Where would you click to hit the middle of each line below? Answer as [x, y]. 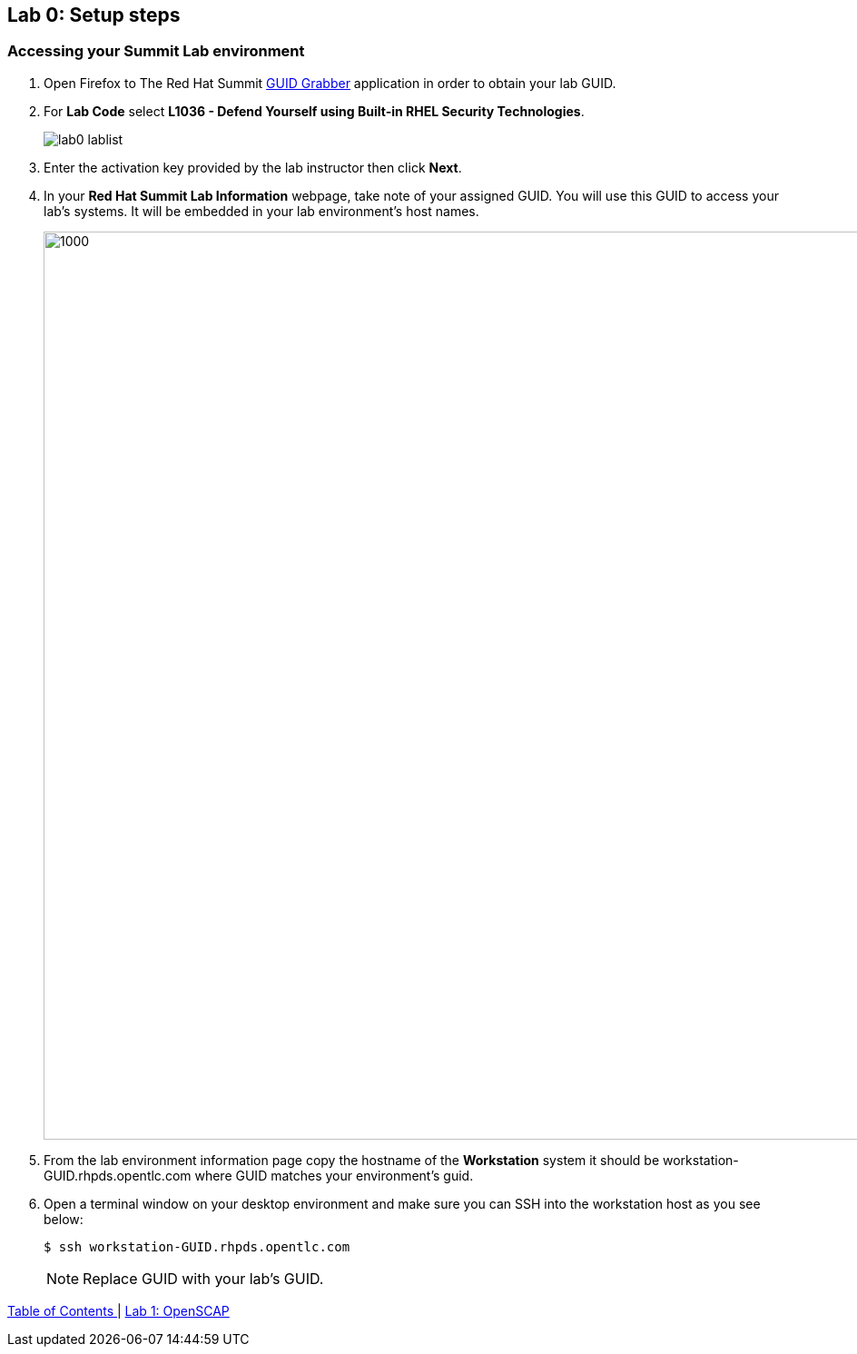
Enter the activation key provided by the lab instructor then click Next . [253, 167]
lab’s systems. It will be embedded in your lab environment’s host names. [261, 211]
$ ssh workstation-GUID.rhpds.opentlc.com [197, 1246]
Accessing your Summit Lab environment [156, 51]
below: [64, 1219]
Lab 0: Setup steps [94, 15]
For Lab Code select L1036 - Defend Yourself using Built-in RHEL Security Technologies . [314, 111]
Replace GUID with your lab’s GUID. [203, 1278]
